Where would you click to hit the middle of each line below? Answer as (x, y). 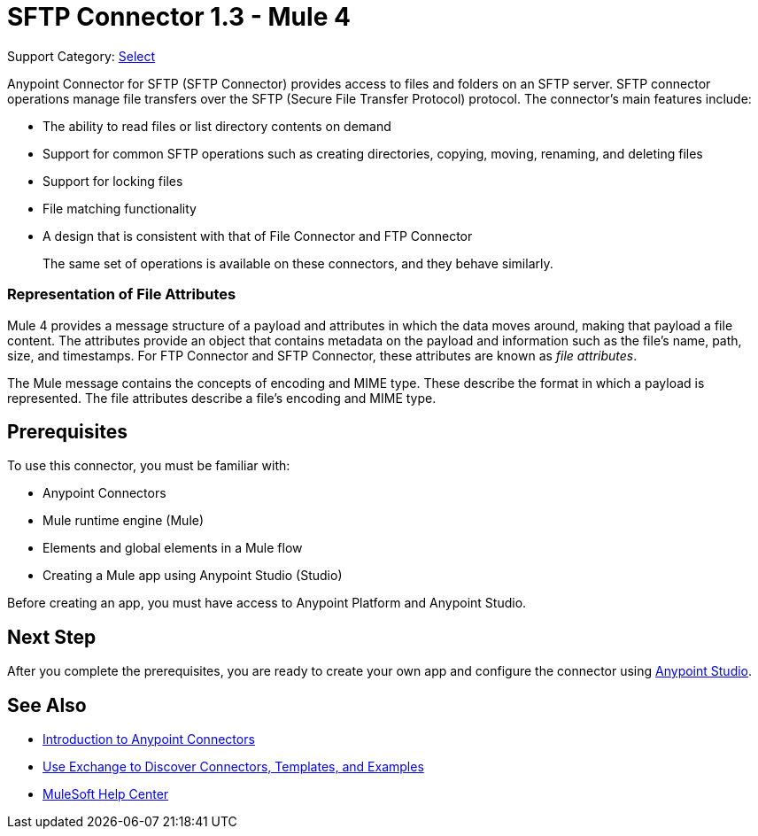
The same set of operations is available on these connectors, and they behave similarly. (298, 263)
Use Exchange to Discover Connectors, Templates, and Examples (233, 767)
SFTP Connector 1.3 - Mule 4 (179, 17)
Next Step (52, 637)
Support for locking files (113, 181)
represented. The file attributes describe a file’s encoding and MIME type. (222, 398)
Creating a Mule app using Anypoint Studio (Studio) (193, 576)
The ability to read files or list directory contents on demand (217, 126)
